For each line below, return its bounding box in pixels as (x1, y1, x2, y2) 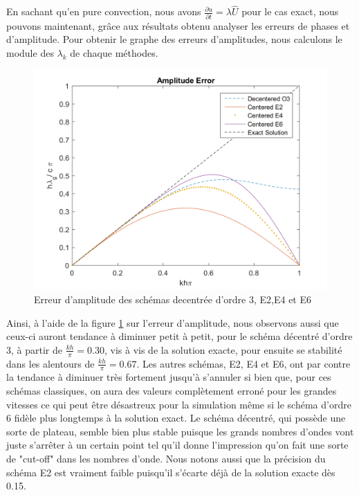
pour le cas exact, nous (241, 4, 339, 19)
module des (6, 45, 54, 60)
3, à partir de (6, 342, 62, 357)
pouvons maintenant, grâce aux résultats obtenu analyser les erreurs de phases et (6, 18, 350, 33)
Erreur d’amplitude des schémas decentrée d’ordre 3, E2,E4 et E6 (34, 291, 312, 306)
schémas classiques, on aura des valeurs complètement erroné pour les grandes (6, 383, 337, 397)
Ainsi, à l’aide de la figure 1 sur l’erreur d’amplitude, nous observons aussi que (6, 315, 339, 330)
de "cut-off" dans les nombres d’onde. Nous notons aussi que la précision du (6, 451, 326, 465)
